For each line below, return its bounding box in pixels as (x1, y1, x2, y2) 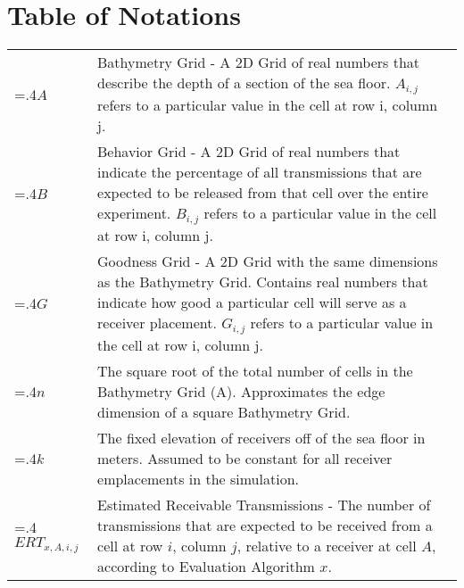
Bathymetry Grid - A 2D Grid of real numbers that (97, 52, 420, 73)
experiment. (97, 203, 171, 224)
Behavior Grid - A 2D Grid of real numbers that (97, 141, 401, 162)
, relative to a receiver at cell (236, 534, 417, 556)
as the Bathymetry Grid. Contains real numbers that (97, 271, 428, 292)
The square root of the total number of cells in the (97, 360, 413, 381)
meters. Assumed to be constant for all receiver (97, 447, 393, 468)
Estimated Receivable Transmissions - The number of (97, 493, 431, 515)
